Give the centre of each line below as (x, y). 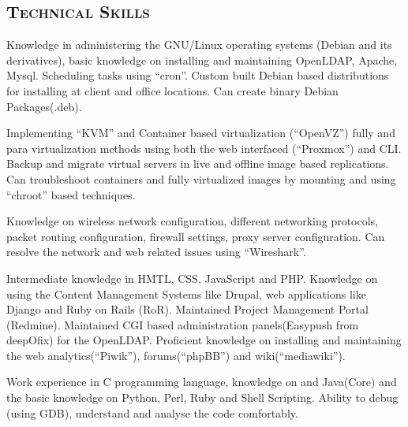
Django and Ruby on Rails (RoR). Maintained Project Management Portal (187, 309)
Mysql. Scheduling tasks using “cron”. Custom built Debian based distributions (198, 75)
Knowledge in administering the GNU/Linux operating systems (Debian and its (199, 45)
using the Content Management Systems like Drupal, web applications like (186, 293)
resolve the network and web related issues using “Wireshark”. (156, 252)
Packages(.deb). (44, 106)
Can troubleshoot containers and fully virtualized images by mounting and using (201, 178)
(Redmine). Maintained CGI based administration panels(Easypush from (183, 324)
